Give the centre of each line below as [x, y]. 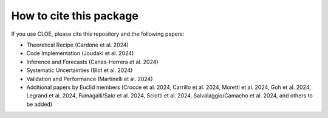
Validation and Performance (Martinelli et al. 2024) [90, 79]
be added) [39, 104]
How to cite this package [75, 16]
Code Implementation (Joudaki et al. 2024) [80, 53]
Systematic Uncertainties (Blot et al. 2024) [80, 70]
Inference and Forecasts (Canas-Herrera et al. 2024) [92, 62]
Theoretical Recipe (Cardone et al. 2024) [77, 45]
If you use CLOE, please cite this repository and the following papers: [98, 34]
